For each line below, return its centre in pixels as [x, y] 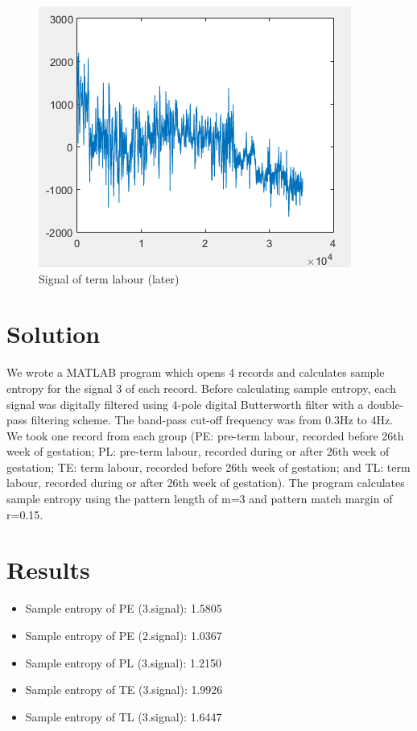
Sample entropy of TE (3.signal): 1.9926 [124, 690]
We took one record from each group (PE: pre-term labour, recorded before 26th [205, 435]
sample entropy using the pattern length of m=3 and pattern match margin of [200, 499]
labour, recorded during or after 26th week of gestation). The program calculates [206, 483]
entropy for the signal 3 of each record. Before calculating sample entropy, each [201, 388]
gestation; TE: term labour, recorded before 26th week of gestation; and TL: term [208, 467]
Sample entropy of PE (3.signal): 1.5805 [124, 608]
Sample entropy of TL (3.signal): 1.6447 [124, 716]
